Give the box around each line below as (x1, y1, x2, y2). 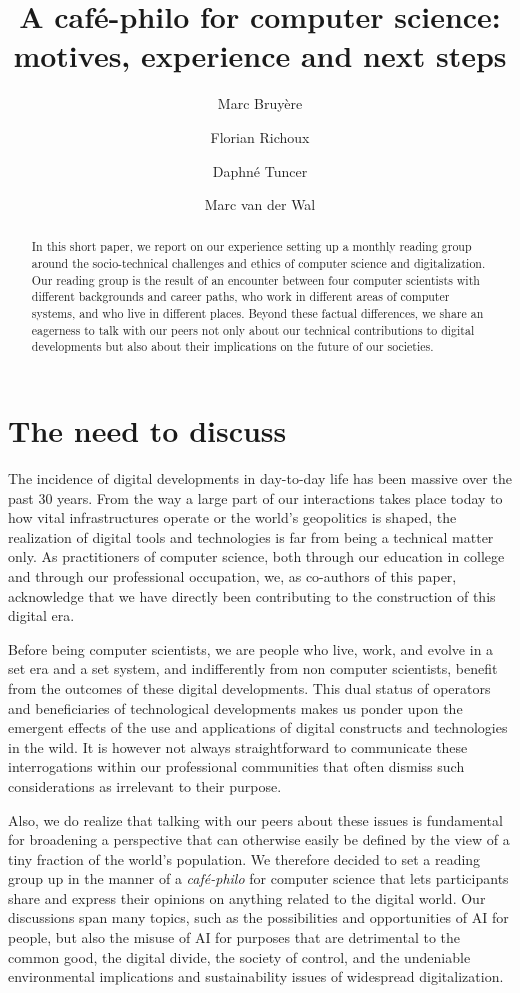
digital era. (8, 605, 75, 626)
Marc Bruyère (217, 93, 303, 114)
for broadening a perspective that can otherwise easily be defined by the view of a (8, 829, 510, 850)
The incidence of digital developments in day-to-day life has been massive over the (8, 468, 512, 489)
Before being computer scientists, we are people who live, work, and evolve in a (8, 638, 494, 659)
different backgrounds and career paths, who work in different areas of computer (31, 288, 450, 305)
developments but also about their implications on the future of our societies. (31, 338, 434, 355)
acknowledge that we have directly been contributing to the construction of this (8, 585, 496, 606)
